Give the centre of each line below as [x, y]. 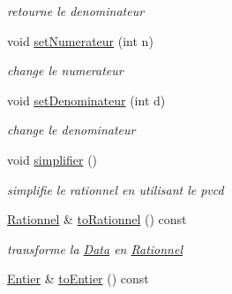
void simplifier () [52, 159]
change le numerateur [65, 70]
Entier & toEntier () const [78, 279]
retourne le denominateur [76, 11]
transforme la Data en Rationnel [95, 248]
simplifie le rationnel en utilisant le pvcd [116, 189]
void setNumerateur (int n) [80, 40]
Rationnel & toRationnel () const [97, 219]
